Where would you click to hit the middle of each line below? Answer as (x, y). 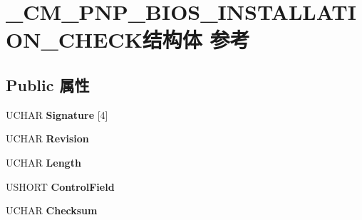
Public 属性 (48, 84)
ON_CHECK (74, 40)
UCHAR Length (43, 162)
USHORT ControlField (60, 186)
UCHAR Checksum (52, 210)
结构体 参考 (196, 40)
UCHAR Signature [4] (57, 114)
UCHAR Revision (47, 138)
